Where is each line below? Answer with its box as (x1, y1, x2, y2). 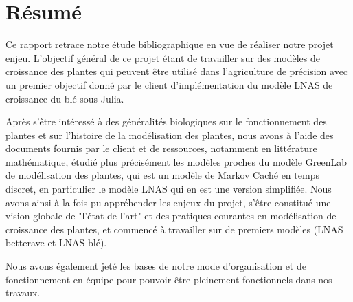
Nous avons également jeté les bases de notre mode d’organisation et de (5, 259, 306, 273)
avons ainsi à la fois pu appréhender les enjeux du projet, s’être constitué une (5, 195, 331, 209)
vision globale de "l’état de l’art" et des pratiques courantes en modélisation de (5, 208, 337, 223)
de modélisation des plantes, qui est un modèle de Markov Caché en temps (5, 168, 319, 182)
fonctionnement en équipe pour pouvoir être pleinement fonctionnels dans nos (5, 272, 332, 286)
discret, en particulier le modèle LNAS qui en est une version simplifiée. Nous (5, 182, 332, 196)
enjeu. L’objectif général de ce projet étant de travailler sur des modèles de (5, 50, 320, 65)
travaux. (5, 285, 41, 300)
